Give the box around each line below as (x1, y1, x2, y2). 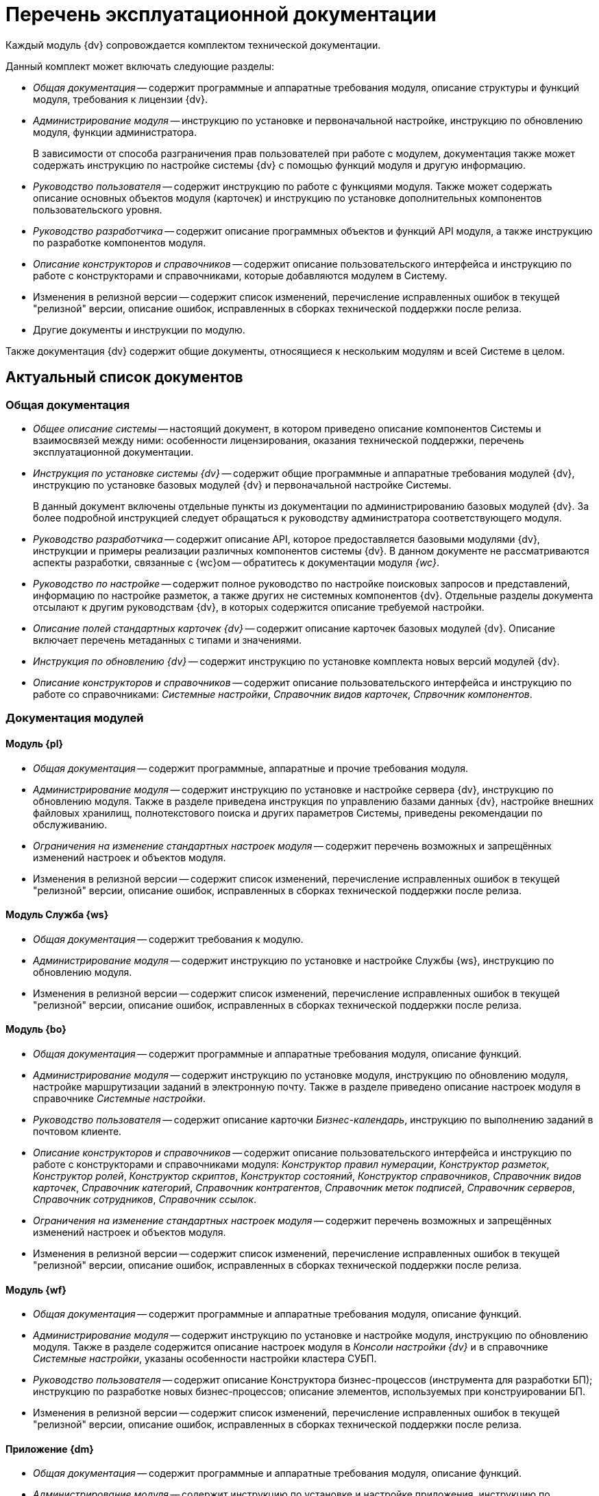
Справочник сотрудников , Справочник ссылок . (33, 1193, 257, 1205)
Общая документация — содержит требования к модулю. (33, 933, 304, 945)
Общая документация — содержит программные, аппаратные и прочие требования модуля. (33, 762, 469, 774)
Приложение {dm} (5, 1442, 94, 1455)
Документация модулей (5, 711, 144, 725)
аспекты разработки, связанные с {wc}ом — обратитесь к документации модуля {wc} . (33, 556, 440, 568)
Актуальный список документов (5, 369, 243, 386)
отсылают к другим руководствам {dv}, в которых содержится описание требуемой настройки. (33, 600, 485, 613)
